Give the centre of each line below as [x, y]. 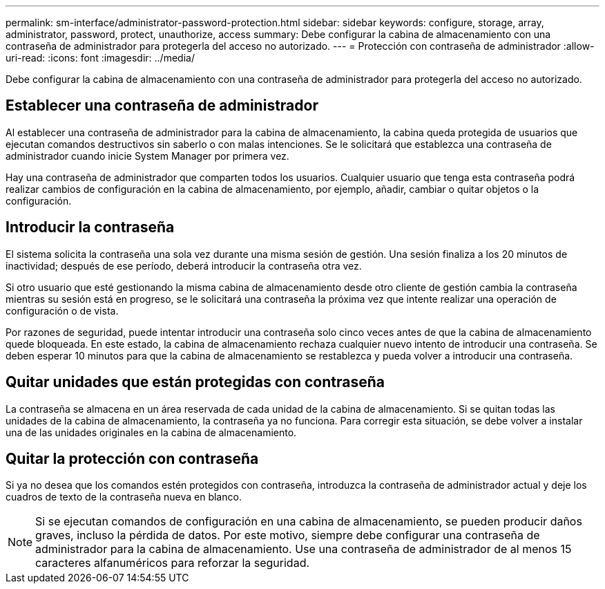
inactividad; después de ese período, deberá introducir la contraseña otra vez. [184, 265]
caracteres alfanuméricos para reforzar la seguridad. [173, 563]
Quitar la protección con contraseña [132, 458]
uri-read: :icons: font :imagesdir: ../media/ [100, 58]
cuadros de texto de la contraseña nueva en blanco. [124, 497]
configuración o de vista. [62, 310]
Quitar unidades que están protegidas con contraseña [195, 382]
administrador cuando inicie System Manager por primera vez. [147, 156]
